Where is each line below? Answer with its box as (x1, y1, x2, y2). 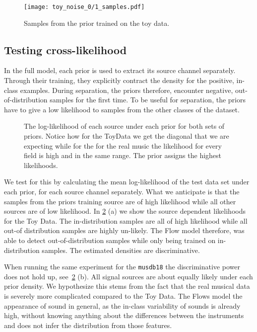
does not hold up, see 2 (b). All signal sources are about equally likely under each (4, 271, 253, 281)
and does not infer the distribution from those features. (4, 320, 172, 330)
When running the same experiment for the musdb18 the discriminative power (4, 261, 240, 272)
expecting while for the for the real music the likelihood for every (24, 140, 222, 151)
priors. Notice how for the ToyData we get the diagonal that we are (24, 131, 229, 141)
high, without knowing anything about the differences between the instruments (4, 310, 244, 321)
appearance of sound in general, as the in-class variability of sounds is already (4, 300, 241, 311)
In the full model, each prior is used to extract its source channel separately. (4, 65, 236, 76)
